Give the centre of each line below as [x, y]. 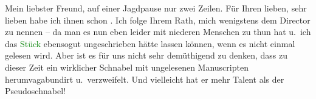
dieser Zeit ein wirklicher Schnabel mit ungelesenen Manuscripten [127, 67]
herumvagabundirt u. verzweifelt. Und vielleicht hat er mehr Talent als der [145, 79]
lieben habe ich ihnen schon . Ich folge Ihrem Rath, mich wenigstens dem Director [158, 20]
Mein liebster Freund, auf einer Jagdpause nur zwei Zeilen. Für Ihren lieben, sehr [156, 8]
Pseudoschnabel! [35, 91]
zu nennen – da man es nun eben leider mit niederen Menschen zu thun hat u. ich [158, 32]
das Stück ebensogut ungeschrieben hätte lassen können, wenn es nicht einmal [150, 43]
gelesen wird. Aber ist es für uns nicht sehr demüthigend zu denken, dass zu [146, 55]
